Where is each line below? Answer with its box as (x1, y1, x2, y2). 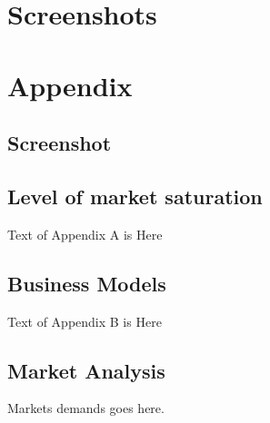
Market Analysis (7, 356, 165, 384)
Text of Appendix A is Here (7, 224, 163, 243)
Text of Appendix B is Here (7, 311, 162, 330)
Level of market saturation (7, 182, 263, 210)
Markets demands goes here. (7, 398, 165, 418)
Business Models (7, 269, 166, 297)
